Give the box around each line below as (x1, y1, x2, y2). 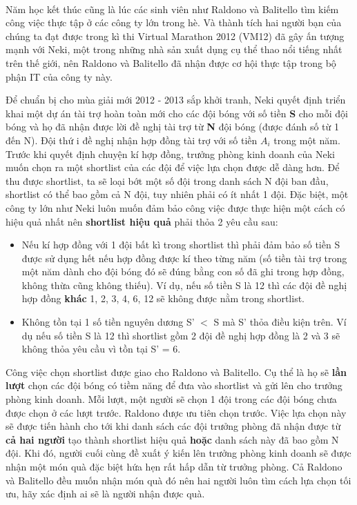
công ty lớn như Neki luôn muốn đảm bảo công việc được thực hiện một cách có (6, 200, 345, 215)
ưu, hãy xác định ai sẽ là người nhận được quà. (6, 486, 205, 501)
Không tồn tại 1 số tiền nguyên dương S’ (21, 315, 195, 329)
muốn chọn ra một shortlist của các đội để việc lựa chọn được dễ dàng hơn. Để (6, 160, 340, 175)
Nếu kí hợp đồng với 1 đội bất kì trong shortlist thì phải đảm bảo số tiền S (21, 237, 340, 252)
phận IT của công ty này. (6, 69, 113, 83)
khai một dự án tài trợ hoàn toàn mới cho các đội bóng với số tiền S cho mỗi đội (6, 106, 348, 120)
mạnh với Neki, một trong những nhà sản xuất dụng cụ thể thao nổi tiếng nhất (6, 42, 342, 57)
